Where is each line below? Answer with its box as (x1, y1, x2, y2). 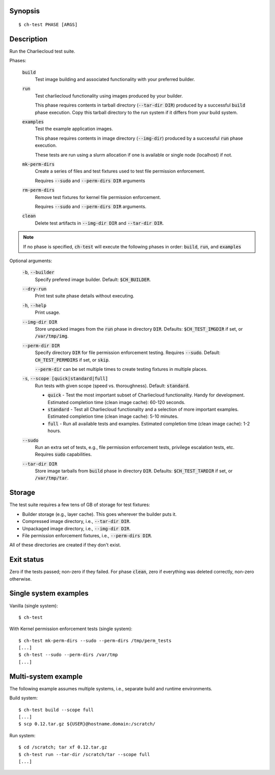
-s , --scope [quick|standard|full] (22, 376, 108, 382)
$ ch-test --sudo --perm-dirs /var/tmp (18, 652, 118, 658)
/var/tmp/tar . (35, 475, 69, 481)
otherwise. (9, 576, 32, 582)
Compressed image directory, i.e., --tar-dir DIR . (22, 518, 131, 524)
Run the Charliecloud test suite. (9, 48, 76, 54)
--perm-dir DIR (22, 342, 61, 348)
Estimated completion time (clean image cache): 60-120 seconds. (47, 399, 186, 405)
